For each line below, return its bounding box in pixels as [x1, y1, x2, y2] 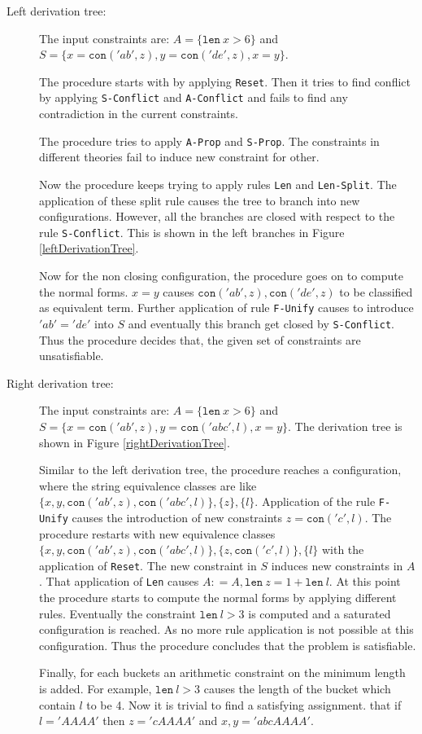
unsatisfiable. [39, 347, 104, 364]
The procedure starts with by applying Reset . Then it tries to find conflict [39, 73, 411, 90]
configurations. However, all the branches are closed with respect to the [39, 208, 395, 225]
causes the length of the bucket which [203, 680, 391, 697]
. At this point [328, 573, 401, 590]
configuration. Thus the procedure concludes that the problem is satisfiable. [39, 636, 416, 653]
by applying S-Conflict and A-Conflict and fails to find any [39, 89, 348, 106]
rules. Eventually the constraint [39, 604, 196, 622]
